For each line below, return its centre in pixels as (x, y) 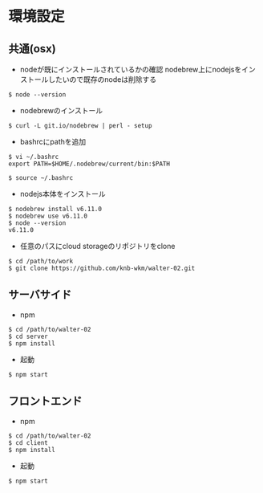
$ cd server (28, 336)
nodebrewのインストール (61, 110)
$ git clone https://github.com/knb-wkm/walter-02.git (102, 268)
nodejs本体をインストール (63, 194)
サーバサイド (40, 295)
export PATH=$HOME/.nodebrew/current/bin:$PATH (89, 164)
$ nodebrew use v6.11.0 (48, 216)
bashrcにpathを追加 (53, 142)
